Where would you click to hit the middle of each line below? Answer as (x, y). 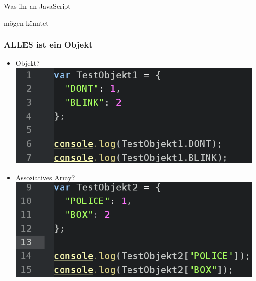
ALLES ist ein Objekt (48, 45)
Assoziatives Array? (45, 177)
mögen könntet (26, 22)
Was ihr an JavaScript (37, 6)
